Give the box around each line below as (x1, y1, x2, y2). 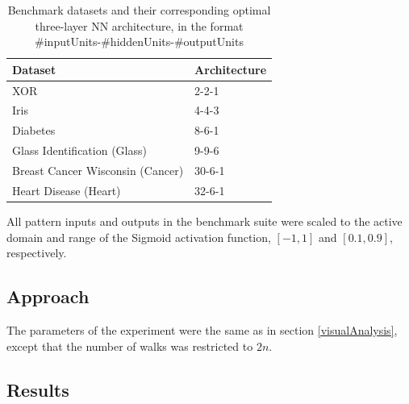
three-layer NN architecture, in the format (35, 17, 244, 34)
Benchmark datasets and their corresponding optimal (7, 2, 271, 18)
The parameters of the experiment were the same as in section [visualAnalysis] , (6, 321, 398, 338)
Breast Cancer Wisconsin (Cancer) (12, 162, 184, 178)
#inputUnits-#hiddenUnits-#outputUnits (35, 33, 244, 50)
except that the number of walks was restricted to (6, 337, 253, 354)
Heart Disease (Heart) (12, 181, 121, 198)
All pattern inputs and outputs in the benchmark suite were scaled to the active (6, 212, 403, 229)
